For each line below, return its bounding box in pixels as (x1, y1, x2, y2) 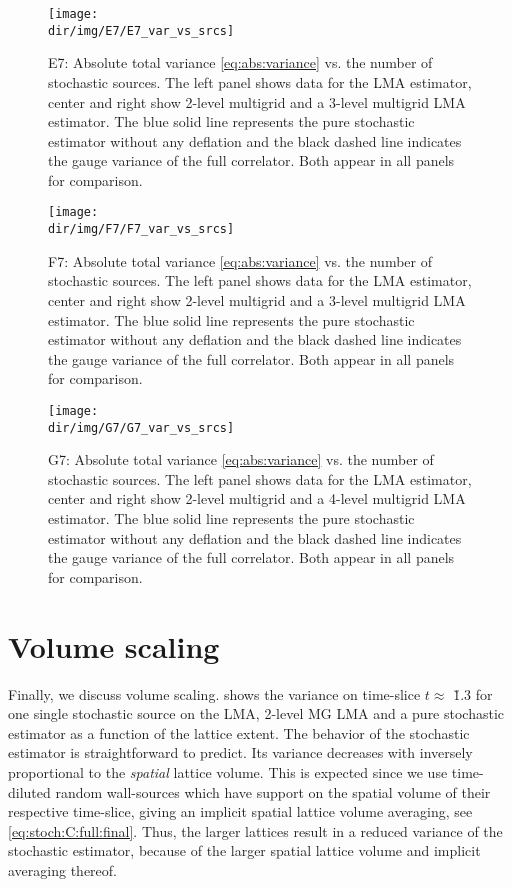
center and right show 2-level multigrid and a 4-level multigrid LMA (48, 488, 466, 509)
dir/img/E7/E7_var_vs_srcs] (48, 23, 235, 38)
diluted (8, 781, 51, 802)
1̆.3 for (453, 683, 493, 704)
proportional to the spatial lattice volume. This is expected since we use (8, 761, 448, 782)
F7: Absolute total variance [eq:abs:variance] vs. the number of (48, 250, 433, 271)
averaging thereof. (8, 859, 117, 880)
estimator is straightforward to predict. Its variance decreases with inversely (8, 742, 473, 763)
